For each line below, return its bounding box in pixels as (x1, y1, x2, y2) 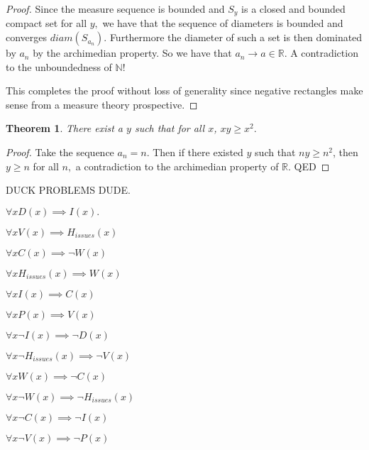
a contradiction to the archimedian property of (75, 158, 279, 173)
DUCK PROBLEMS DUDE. (6, 182, 131, 197)
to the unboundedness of (6, 59, 112, 74)
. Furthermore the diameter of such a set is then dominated (104, 30, 363, 45)
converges (6, 30, 48, 45)
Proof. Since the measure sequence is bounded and (6, 1, 225, 16)
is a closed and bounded (241, 1, 346, 16)
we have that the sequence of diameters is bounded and (102, 16, 343, 31)
